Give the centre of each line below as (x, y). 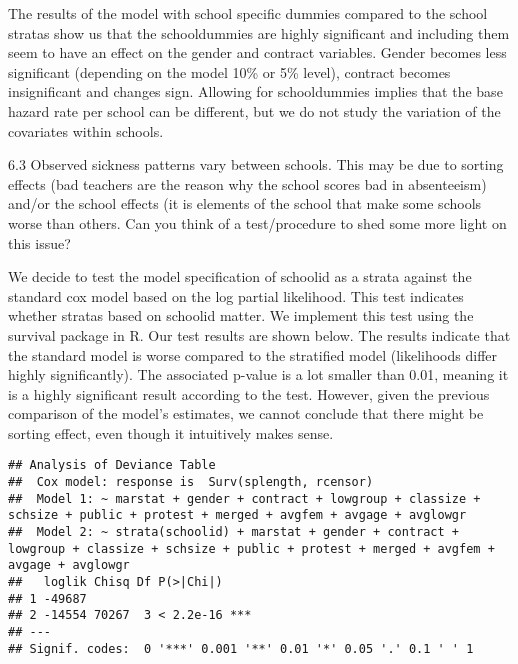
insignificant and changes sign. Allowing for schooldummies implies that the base (255, 91)
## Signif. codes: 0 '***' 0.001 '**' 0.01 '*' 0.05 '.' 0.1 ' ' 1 (241, 648)
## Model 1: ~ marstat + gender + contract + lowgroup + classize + (244, 498)
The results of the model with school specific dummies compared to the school (248, 13)
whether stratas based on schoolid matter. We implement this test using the (241, 315)
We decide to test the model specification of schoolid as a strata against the (240, 276)
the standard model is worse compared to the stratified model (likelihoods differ (253, 354)
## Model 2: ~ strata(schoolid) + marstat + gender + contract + (234, 532)
